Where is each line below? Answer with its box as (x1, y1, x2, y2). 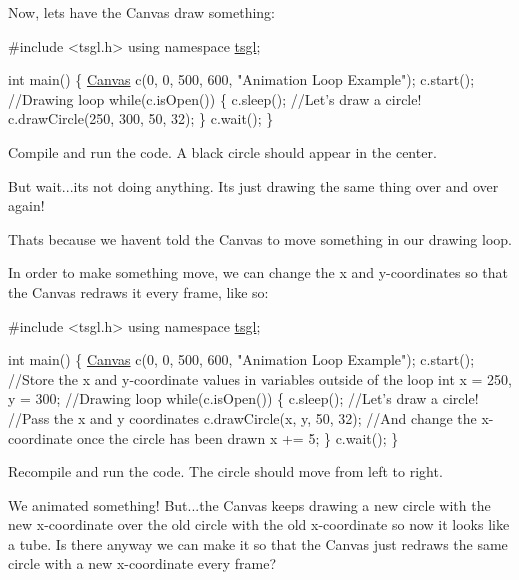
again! (8, 195, 45, 216)
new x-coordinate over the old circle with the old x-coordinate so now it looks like (8, 514, 510, 535)
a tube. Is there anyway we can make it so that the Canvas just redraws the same (8, 533, 508, 554)
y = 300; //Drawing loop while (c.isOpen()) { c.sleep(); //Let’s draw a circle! (8, 388, 479, 409)
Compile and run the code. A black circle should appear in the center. (8, 141, 437, 162)
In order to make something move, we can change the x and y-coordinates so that (8, 262, 509, 283)
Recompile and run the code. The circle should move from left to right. (8, 461, 443, 482)
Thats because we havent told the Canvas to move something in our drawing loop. (8, 228, 512, 249)
